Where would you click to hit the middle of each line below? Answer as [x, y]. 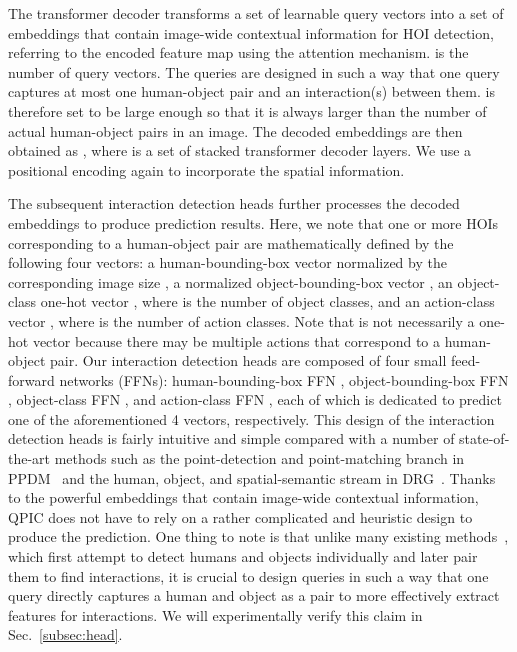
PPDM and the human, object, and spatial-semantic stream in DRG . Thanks [252, 477]
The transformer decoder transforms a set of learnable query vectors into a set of [256, 13]
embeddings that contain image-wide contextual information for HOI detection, [251, 32]
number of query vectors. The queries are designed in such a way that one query [254, 71]
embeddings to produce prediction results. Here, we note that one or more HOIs [253, 222]
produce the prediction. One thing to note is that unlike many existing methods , [258, 536]
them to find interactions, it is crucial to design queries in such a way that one [248, 575]
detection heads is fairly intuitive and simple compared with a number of [231, 438]
